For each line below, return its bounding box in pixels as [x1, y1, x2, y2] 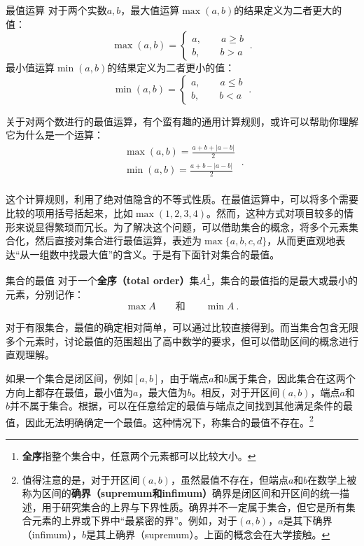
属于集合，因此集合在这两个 [227, 370, 356, 385]
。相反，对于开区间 [191, 384, 280, 399]
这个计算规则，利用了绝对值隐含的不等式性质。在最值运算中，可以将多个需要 [6, 192, 358, 206]
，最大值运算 [120, 3, 180, 17]
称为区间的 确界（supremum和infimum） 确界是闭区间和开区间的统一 [22, 486, 340, 500]
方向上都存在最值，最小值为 [6, 384, 133, 399]
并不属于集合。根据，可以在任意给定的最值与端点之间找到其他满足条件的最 [10, 398, 353, 413]
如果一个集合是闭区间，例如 [6, 370, 133, 385]
